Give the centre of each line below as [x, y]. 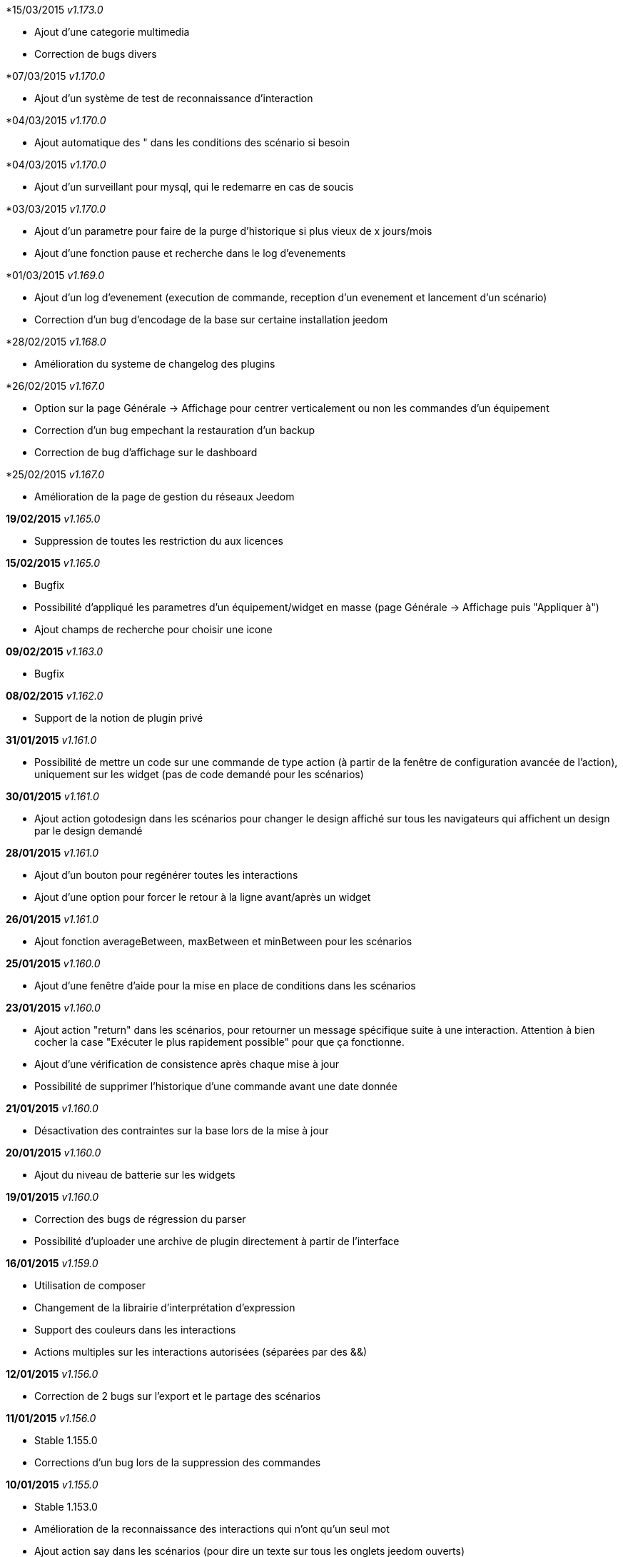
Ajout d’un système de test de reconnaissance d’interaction [174, 98]
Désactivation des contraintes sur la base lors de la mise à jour [182, 1130]
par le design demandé [88, 831]
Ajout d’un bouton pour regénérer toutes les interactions [166, 875]
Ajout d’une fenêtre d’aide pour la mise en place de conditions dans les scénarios [225, 986]
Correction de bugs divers [96, 54]
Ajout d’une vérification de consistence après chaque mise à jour [187, 1064]
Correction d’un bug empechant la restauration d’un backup [175, 430]
